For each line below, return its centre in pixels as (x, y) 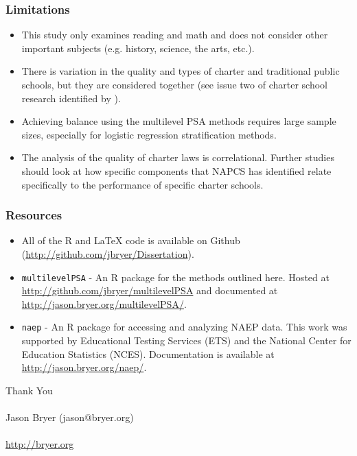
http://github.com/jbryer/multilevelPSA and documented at (150, 290)
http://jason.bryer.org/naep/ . (84, 367)
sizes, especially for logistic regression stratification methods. (149, 134)
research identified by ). (71, 98)
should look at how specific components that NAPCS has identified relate (176, 170)
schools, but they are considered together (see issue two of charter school (174, 84)
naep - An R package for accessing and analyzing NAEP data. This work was (184, 327)
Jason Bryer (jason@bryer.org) (70, 417)
